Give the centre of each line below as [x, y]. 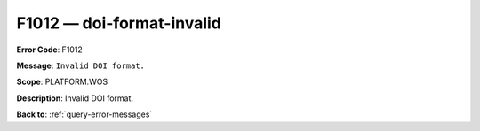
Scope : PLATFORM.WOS [62, 82]
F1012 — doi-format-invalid [119, 23]
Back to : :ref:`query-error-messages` [84, 114]
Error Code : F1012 [50, 50]
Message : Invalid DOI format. [81, 65]
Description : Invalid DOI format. [75, 98]
